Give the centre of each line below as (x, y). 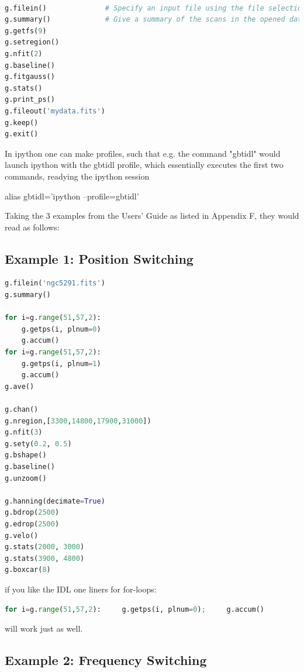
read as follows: (32, 227)
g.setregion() (32, 42)
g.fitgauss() (30, 77)
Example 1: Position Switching (99, 258)
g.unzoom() (26, 478)
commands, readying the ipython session (77, 176)
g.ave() (20, 386)
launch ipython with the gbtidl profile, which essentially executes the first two (144, 165)
